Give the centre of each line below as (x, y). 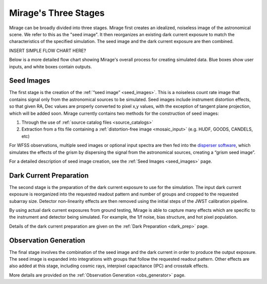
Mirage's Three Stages (57, 13)
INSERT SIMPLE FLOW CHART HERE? (48, 50)
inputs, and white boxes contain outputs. (50, 66)
